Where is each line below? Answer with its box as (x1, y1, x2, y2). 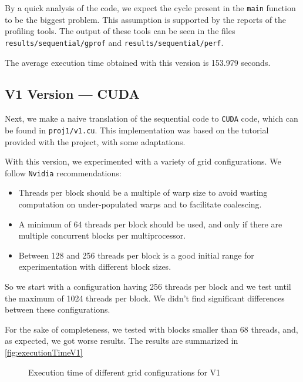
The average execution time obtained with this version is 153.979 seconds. (5, 56, 271, 68)
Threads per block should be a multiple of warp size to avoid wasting (18, 186, 268, 199)
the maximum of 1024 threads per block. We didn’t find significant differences (5, 291, 285, 304)
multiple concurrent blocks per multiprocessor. (18, 229, 186, 242)
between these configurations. (5, 303, 110, 316)
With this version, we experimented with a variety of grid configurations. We (5, 155, 281, 167)
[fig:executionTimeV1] (5, 346, 83, 358)
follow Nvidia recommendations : (5, 166, 122, 179)
